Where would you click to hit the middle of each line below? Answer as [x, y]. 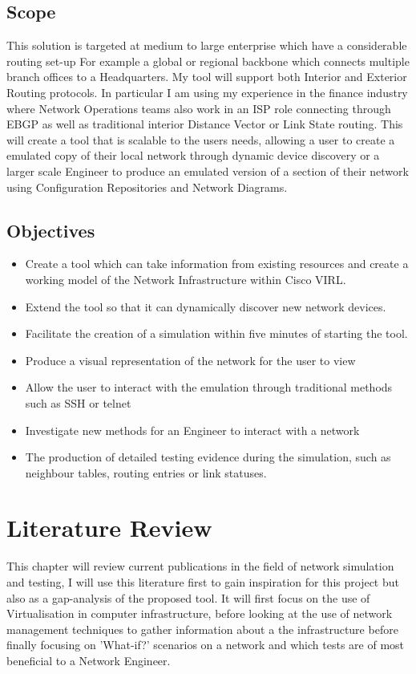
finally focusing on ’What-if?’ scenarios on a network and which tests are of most [206, 645]
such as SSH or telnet [78, 402]
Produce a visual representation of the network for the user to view [190, 360]
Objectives [51, 230]
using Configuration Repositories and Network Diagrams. [147, 187]
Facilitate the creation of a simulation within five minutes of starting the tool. [216, 333]
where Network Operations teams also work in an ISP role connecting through [199, 108]
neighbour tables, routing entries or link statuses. [146, 472]
